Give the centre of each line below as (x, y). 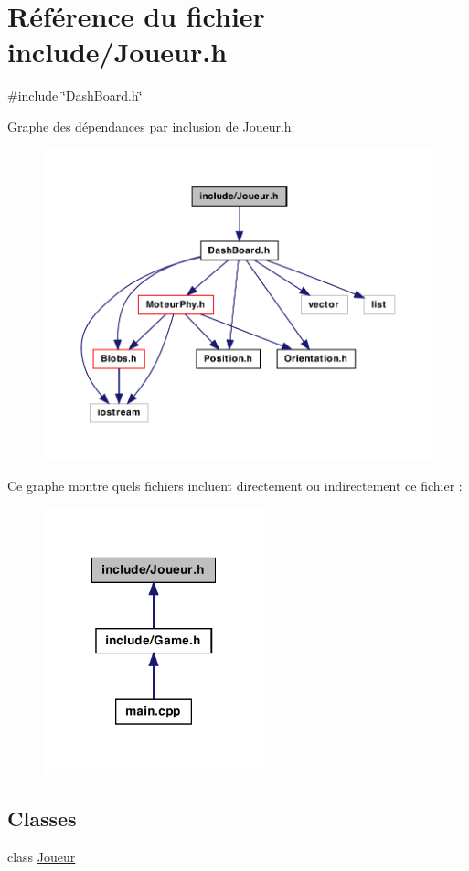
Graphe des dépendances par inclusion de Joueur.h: (151, 126)
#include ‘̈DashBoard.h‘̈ (75, 96)
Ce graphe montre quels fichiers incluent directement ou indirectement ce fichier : (235, 486)
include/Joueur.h (117, 52)
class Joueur (42, 856)
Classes (42, 818)
